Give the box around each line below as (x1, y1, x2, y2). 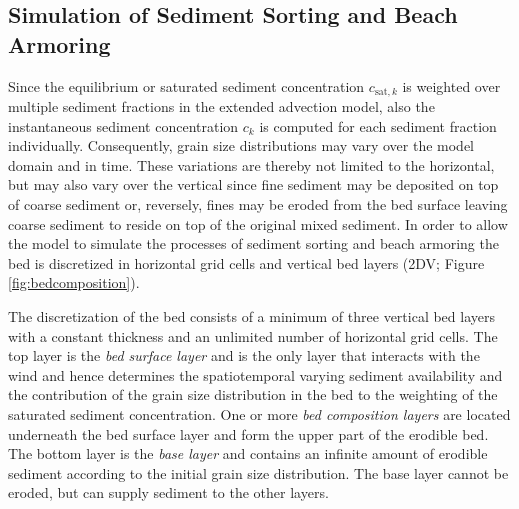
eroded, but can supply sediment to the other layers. (8, 482, 329, 503)
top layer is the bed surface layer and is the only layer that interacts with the (8, 345, 480, 366)
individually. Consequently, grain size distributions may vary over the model (8, 135, 475, 156)
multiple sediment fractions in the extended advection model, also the (8, 96, 435, 117)
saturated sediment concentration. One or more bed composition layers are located (8, 403, 511, 424)
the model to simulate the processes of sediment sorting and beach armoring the (8, 233, 499, 254)
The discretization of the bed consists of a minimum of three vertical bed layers (8, 305, 496, 326)
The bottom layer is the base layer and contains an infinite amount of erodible (8, 443, 488, 464)
